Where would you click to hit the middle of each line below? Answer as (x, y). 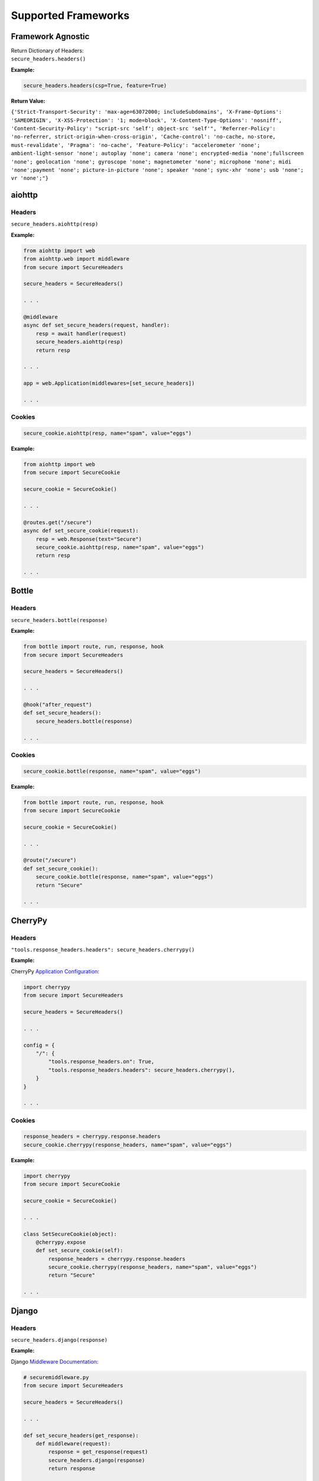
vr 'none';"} (30, 178)
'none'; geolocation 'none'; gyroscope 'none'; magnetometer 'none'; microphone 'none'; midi (151, 162)
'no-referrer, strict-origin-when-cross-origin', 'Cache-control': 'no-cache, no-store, (143, 137)
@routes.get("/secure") (58, 522)
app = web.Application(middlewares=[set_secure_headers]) (109, 383)
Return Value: (28, 101)
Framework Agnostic (50, 36)
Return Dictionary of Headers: (47, 51)
